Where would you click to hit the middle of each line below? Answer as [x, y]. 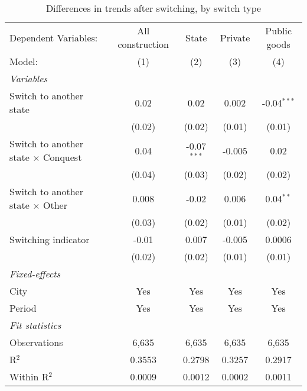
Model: [24, 61]
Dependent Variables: [54, 37]
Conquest [62, 157]
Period [23, 308]
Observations [36, 342]
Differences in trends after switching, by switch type [153, 8]
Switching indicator [50, 239]
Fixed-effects [35, 274]
